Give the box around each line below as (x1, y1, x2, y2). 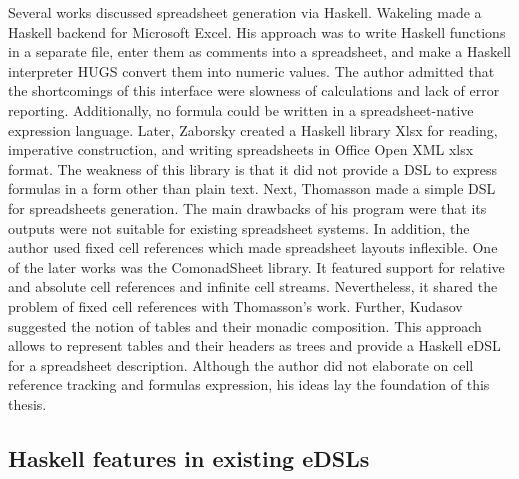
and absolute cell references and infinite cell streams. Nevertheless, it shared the (8, 276, 498, 297)
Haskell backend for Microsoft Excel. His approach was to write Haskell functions (8, 21, 506, 42)
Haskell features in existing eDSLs (8, 442, 370, 473)
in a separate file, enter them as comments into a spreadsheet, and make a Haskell (8, 41, 511, 62)
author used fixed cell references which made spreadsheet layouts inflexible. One (8, 237, 498, 258)
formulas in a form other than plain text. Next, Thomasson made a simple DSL (8, 178, 496, 199)
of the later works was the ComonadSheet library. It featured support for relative (8, 256, 505, 277)
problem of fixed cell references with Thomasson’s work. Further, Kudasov (8, 295, 463, 316)
